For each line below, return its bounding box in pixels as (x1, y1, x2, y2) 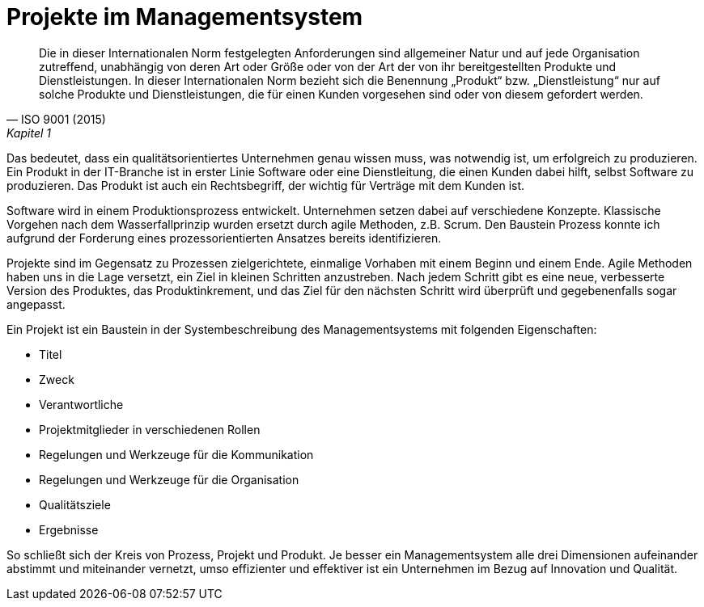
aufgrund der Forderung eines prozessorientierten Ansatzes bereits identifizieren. (6, 230, 442, 245)
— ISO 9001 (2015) (6, 112, 106, 126)
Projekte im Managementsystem (6, 3, 363, 31)
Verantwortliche (39, 397, 124, 411)
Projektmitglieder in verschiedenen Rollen (39, 422, 261, 436)
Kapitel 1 (6, 125, 51, 140)
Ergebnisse (39, 522, 99, 537)
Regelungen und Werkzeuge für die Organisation (39, 472, 299, 487)
